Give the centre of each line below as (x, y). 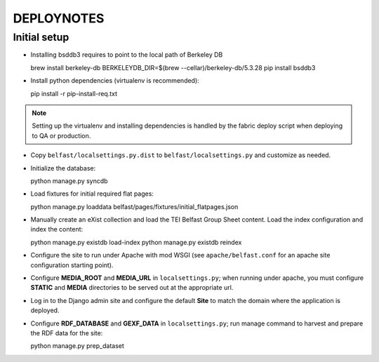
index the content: (57, 229)
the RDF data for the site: (67, 333)
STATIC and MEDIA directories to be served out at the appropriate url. (132, 288)
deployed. (45, 310)
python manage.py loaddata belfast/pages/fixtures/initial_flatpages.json (134, 206)
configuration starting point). (72, 265)
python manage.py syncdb (69, 181)
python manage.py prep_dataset (77, 346)
